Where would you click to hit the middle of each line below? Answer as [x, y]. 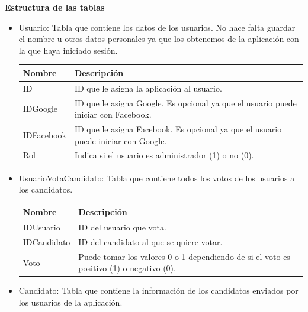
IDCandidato [46, 241]
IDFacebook [44, 134]
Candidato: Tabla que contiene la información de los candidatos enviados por [158, 290]
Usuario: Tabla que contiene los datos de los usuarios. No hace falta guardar [157, 27]
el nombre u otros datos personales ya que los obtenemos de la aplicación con [159, 39]
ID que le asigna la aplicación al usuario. [148, 88]
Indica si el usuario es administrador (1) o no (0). [164, 155]
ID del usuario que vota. [122, 227]
